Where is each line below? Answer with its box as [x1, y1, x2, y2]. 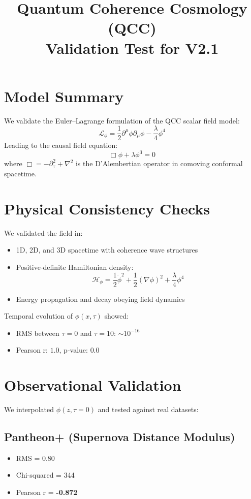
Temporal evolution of [4, 310, 73, 321]
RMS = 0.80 [16, 452, 55, 463]
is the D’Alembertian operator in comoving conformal [75, 158, 243, 169]
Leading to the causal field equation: [4, 140, 118, 150]
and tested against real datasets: [98, 404, 199, 415]
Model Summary [4, 85, 124, 106]
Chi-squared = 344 [16, 470, 75, 480]
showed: [104, 310, 129, 321]
